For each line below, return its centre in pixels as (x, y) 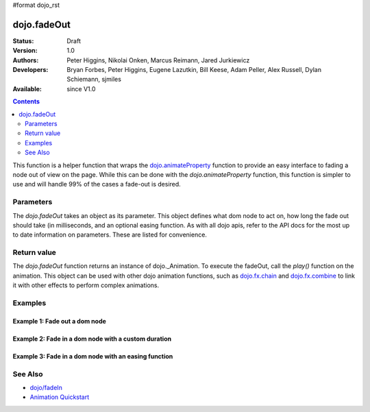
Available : (27, 88)
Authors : (26, 60)
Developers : (30, 70)
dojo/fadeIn (46, 387)
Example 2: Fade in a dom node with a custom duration (92, 339)
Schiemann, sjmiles (94, 80)
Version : (25, 51)
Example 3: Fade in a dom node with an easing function (93, 356)
